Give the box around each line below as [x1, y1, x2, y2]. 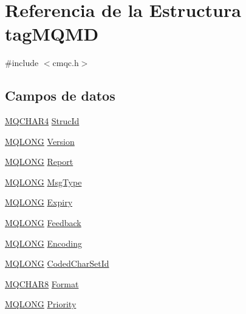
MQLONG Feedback [5, 216, 81, 229]
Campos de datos [5, 86, 115, 105]
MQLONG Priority [5, 298, 77, 310]
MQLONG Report [5, 155, 73, 168]
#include [5, 56, 39, 69]
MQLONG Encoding [5, 236, 82, 249]
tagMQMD [5, 21, 99, 46]
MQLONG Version [5, 135, 75, 147]
